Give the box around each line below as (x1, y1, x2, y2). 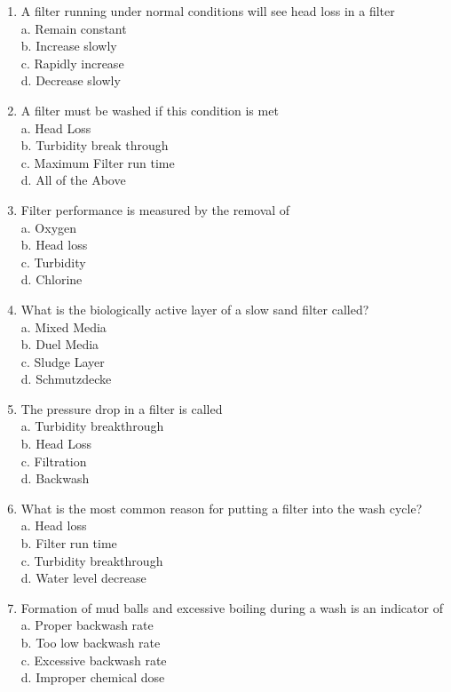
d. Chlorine (20, 270, 83, 289)
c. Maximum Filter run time (20, 153, 175, 171)
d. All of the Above (20, 171, 126, 189)
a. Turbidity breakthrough (20, 417, 164, 435)
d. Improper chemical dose (20, 668, 165, 687)
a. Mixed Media (20, 317, 107, 336)
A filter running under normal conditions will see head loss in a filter (20, 2, 395, 20)
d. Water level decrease (20, 569, 146, 587)
